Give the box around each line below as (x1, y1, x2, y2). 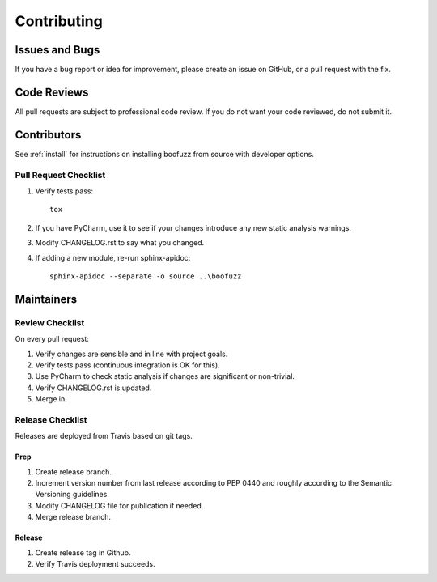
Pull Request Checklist (15, 169, 106, 181)
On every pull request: (15, 334, 89, 344)
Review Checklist (15, 316, 85, 328)
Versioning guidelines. (35, 490, 109, 499)
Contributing (15, 12, 103, 30)
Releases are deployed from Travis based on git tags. (15, 431, 193, 441)
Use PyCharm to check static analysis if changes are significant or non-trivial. (35, 372, 295, 381)
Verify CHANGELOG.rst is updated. (35, 383, 152, 393)
